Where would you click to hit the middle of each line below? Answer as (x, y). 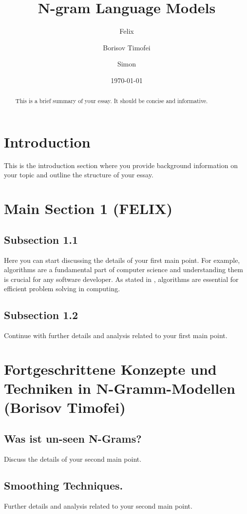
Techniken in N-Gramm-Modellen (120, 388)
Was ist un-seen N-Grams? (73, 438)
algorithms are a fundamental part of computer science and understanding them (123, 269)
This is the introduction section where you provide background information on (121, 165)
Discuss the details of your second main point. (73, 459)
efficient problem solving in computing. (62, 289)
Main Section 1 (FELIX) (88, 208)
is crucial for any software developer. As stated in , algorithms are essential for (121, 279)
